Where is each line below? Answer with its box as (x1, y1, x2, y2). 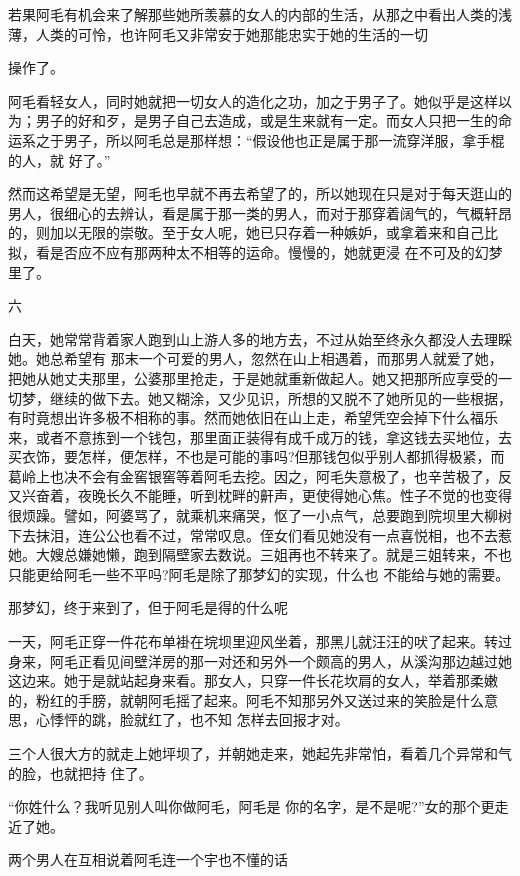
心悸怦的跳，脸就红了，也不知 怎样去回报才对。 (35, 709, 349, 730)
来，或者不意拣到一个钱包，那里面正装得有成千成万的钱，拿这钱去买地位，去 (8, 426, 512, 447)
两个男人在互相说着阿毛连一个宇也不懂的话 (8, 849, 288, 870)
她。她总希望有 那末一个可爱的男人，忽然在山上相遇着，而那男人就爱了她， (8, 348, 503, 369)
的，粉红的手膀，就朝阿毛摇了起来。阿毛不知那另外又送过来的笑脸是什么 (8, 689, 484, 710)
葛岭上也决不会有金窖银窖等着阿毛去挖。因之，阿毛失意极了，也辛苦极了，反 (8, 465, 512, 486)
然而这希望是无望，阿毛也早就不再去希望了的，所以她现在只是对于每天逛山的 (8, 183, 512, 204)
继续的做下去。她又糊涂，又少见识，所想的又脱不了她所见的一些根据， (49, 387, 512, 408)
